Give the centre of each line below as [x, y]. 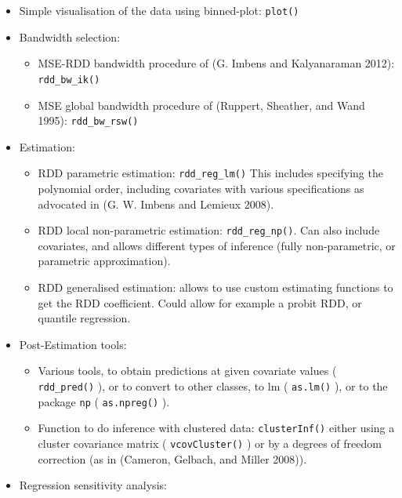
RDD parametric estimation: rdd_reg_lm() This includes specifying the [210, 173]
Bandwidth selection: [70, 36]
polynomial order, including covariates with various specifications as [201, 188]
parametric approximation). [104, 261]
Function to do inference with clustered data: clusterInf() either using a [216, 428]
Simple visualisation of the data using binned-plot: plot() [159, 10]
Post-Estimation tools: [73, 344]
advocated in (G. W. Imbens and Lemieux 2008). [156, 204]
